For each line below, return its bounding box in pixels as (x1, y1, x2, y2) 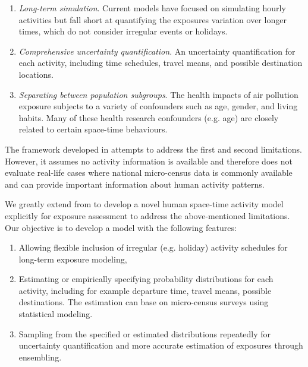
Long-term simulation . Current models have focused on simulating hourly (18, 2, 286, 14)
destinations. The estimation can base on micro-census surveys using (18, 296, 269, 308)
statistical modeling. (18, 308, 93, 320)
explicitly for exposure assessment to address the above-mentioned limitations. (5, 209, 290, 222)
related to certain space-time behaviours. (18, 123, 168, 135)
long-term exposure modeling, (18, 252, 127, 265)
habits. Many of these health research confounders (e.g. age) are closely (18, 111, 279, 124)
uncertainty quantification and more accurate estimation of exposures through (18, 339, 303, 352)
